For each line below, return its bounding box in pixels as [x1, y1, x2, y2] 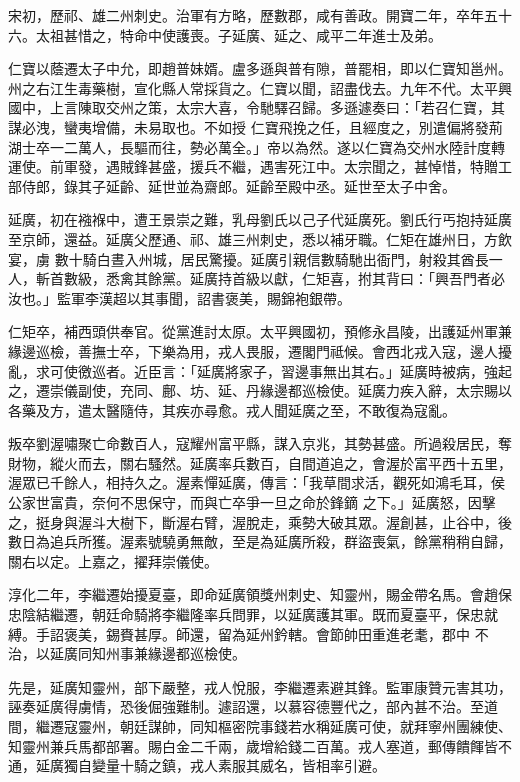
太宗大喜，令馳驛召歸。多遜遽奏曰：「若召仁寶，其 [175, 97, 505, 118]
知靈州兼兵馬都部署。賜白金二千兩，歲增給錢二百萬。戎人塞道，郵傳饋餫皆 [8, 735, 498, 756]
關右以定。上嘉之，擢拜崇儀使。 [8, 550, 218, 571]
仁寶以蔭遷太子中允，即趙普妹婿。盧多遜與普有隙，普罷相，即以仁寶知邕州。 [8, 58, 512, 79]
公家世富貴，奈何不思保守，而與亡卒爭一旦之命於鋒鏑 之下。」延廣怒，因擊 [8, 492, 496, 513]
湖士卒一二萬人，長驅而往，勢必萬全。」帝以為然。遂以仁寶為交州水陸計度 [8, 136, 491, 157]
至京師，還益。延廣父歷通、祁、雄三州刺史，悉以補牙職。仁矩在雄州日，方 [8, 228, 498, 249]
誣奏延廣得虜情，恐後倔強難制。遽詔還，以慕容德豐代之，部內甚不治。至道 [8, 696, 498, 717]
